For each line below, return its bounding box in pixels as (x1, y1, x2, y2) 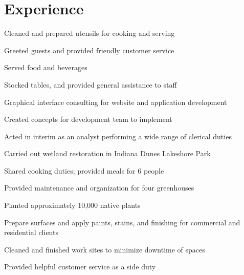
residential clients (4, 227, 58, 238)
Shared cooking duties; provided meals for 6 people (4, 165, 164, 176)
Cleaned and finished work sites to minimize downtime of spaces (4, 244, 205, 255)
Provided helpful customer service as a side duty (4, 261, 156, 272)
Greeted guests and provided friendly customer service (4, 45, 174, 55)
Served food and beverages (4, 62, 87, 73)
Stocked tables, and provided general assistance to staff (4, 79, 177, 90)
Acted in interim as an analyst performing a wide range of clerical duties (4, 131, 232, 141)
